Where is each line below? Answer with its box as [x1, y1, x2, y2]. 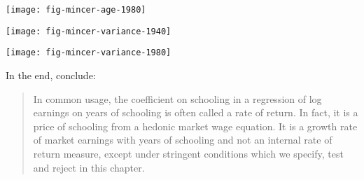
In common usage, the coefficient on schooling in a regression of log [33, 91, 322, 106]
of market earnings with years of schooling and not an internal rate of [33, 132, 332, 147]
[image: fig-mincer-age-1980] [6, 5, 146, 15]
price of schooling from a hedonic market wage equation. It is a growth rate [33, 118, 358, 133]
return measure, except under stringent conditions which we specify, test [33, 146, 344, 160]
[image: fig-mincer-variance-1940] [6, 26, 171, 36]
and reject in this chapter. [33, 160, 145, 174]
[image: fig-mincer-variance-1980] [6, 48, 171, 58]
